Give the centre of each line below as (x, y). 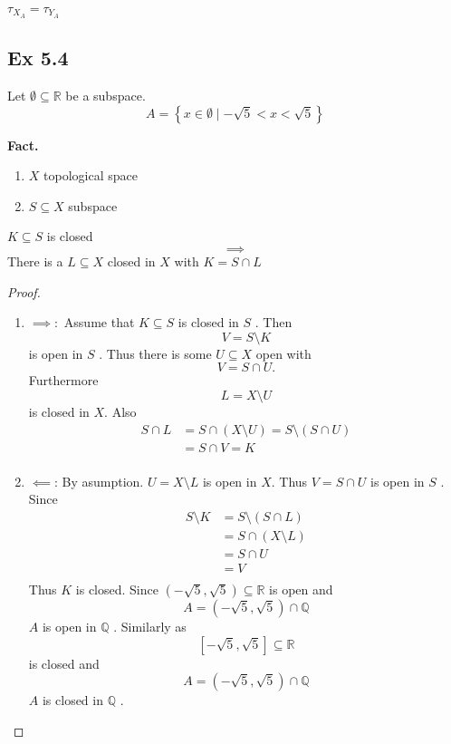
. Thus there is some (155, 353)
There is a (35, 261)
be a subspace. (106, 96)
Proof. (24, 291)
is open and (301, 589)
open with (283, 353)
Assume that (99, 322)
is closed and (64, 663)
